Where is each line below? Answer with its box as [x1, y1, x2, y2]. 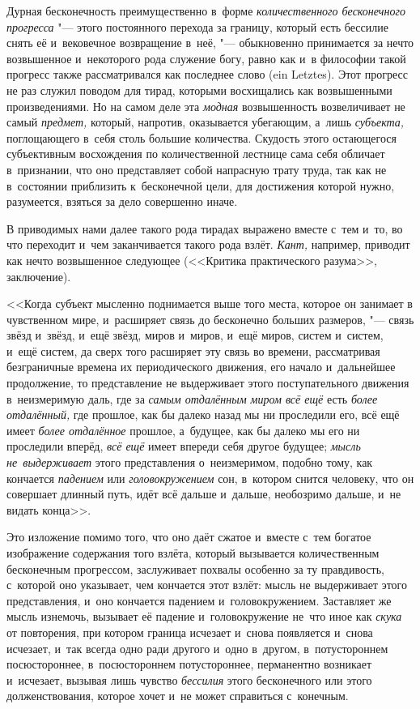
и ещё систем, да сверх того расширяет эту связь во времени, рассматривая [6, 342, 380, 359]
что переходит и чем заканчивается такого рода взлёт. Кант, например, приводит [6, 236, 410, 253]
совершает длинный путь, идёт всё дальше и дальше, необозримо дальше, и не [6, 485, 401, 502]
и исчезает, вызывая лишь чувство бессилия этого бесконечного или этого [6, 671, 372, 688]
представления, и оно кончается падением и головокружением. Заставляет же [6, 592, 392, 609]
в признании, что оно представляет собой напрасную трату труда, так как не [6, 160, 387, 177]
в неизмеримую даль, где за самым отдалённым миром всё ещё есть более [6, 390, 378, 407]
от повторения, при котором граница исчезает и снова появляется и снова [6, 623, 373, 640]
